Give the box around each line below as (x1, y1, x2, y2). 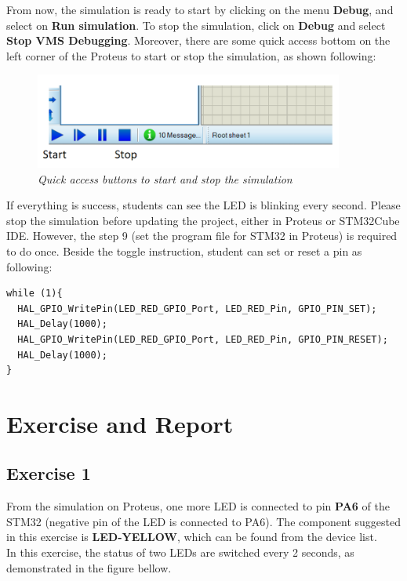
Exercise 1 (6, 461, 91, 485)
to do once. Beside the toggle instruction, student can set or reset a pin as (6, 242, 362, 259)
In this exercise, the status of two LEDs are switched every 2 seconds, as (6, 544, 354, 561)
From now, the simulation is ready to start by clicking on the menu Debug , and (6, 2, 394, 17)
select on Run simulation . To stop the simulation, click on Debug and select (6, 16, 386, 33)
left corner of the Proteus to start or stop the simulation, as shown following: (6, 47, 376, 64)
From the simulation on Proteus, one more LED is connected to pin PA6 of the (6, 498, 390, 514)
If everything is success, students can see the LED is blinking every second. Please (6, 197, 401, 213)
